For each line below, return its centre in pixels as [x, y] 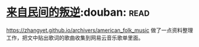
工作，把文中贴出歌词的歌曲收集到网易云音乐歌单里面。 [75, 37]
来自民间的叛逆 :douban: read [78, 12]
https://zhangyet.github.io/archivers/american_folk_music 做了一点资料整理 [100, 30]
